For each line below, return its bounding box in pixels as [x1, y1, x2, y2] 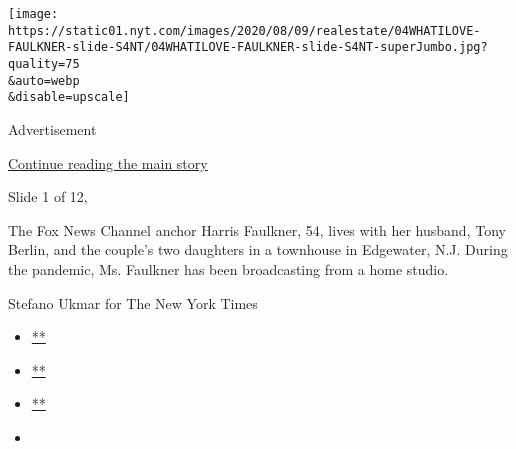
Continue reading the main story [8, 152, 208, 173]
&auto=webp [8, 73, 80, 88]
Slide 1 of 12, [8, 186, 88, 207]
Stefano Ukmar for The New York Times [8, 292, 258, 313]
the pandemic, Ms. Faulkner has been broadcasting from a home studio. [8, 258, 449, 279]
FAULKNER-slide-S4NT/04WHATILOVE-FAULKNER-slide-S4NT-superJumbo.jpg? [8, 40, 488, 55]
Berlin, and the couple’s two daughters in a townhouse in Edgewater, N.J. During [8, 239, 508, 260]
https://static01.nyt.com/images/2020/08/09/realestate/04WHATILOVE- [8, 23, 481, 38]
